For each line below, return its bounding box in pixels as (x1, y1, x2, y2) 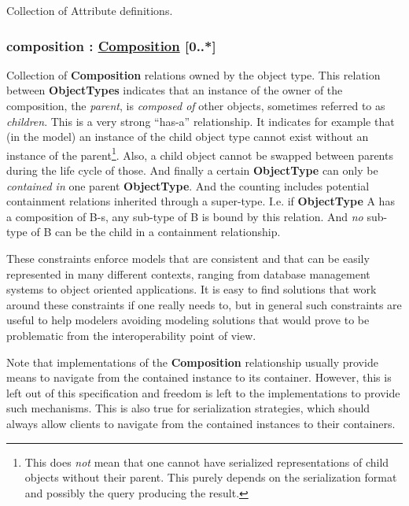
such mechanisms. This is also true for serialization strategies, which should (6, 400, 370, 416)
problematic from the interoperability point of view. (6, 327, 256, 343)
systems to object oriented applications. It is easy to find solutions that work (6, 281, 377, 297)
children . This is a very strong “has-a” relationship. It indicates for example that (6, 113, 395, 129)
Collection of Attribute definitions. (6, 2, 173, 18)
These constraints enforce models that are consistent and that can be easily (6, 250, 370, 266)
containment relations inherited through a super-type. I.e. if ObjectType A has (6, 193, 395, 209)
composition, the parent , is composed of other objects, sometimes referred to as (6, 98, 385, 113)
